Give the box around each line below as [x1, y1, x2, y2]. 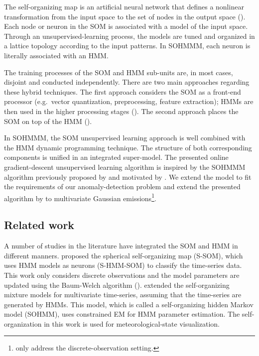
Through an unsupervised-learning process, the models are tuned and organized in [4, 30, 255, 41]
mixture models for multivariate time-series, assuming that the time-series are [4, 289, 242, 300]
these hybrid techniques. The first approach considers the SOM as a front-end [4, 86, 241, 97]
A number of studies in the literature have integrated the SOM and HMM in [4, 240, 238, 251]
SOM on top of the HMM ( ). [4, 116, 92, 126]
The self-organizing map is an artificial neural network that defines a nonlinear [4, 1, 244, 11]
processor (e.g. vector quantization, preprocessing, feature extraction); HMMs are [4, 96, 254, 107]
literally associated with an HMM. [4, 50, 109, 60]
